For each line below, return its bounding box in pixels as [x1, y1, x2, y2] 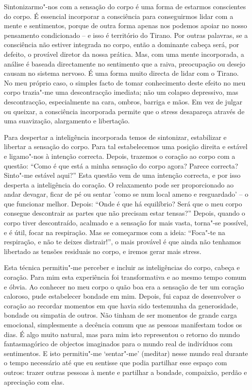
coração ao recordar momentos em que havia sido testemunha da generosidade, [4, 300, 238, 310]
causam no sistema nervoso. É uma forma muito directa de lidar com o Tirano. [4, 68, 239, 78]
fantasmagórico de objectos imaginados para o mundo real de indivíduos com [4, 339, 233, 349]
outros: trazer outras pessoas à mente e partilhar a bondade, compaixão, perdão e [4, 367, 247, 377]
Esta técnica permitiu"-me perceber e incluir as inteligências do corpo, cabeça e [4, 262, 240, 272]
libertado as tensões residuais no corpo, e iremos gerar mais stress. [4, 246, 202, 256]
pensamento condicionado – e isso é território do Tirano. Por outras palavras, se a [4, 30, 248, 40]
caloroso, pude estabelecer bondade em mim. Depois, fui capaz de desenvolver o [4, 291, 241, 301]
